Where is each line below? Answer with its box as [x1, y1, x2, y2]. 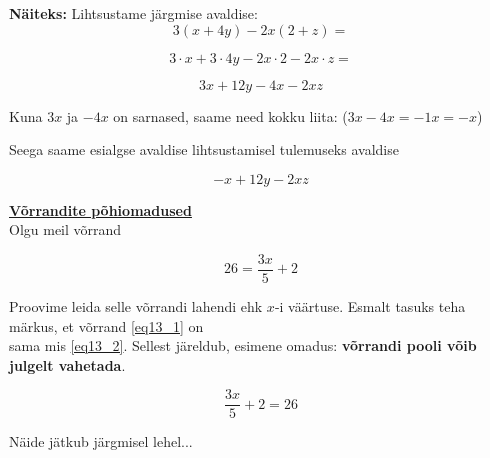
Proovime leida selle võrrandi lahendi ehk [9, 296, 263, 317]
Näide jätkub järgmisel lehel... [9, 431, 193, 452]
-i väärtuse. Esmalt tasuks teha [274, 296, 466, 317]
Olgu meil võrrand [9, 219, 122, 240]
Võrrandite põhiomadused [9, 199, 192, 220]
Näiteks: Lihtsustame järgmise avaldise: [9, 3, 258, 23]
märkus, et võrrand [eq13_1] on [9, 315, 204, 336]
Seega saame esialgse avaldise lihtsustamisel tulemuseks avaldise [9, 139, 399, 160]
